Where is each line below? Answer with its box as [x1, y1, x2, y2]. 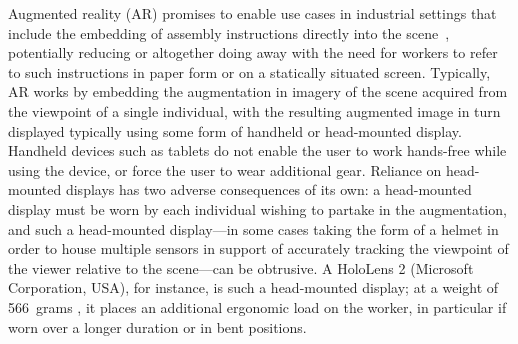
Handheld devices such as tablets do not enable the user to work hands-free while [8, 140, 507, 161]
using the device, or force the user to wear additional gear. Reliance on [8, 159, 442, 180]
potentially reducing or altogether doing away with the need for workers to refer [8, 42, 498, 63]
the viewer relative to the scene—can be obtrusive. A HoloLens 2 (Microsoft [8, 257, 474, 278]
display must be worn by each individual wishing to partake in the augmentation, [8, 198, 507, 219]
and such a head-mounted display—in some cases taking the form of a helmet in [8, 218, 499, 239]
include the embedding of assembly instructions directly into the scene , [8, 22, 450, 43]
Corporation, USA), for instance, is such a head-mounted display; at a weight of [8, 277, 499, 298]
